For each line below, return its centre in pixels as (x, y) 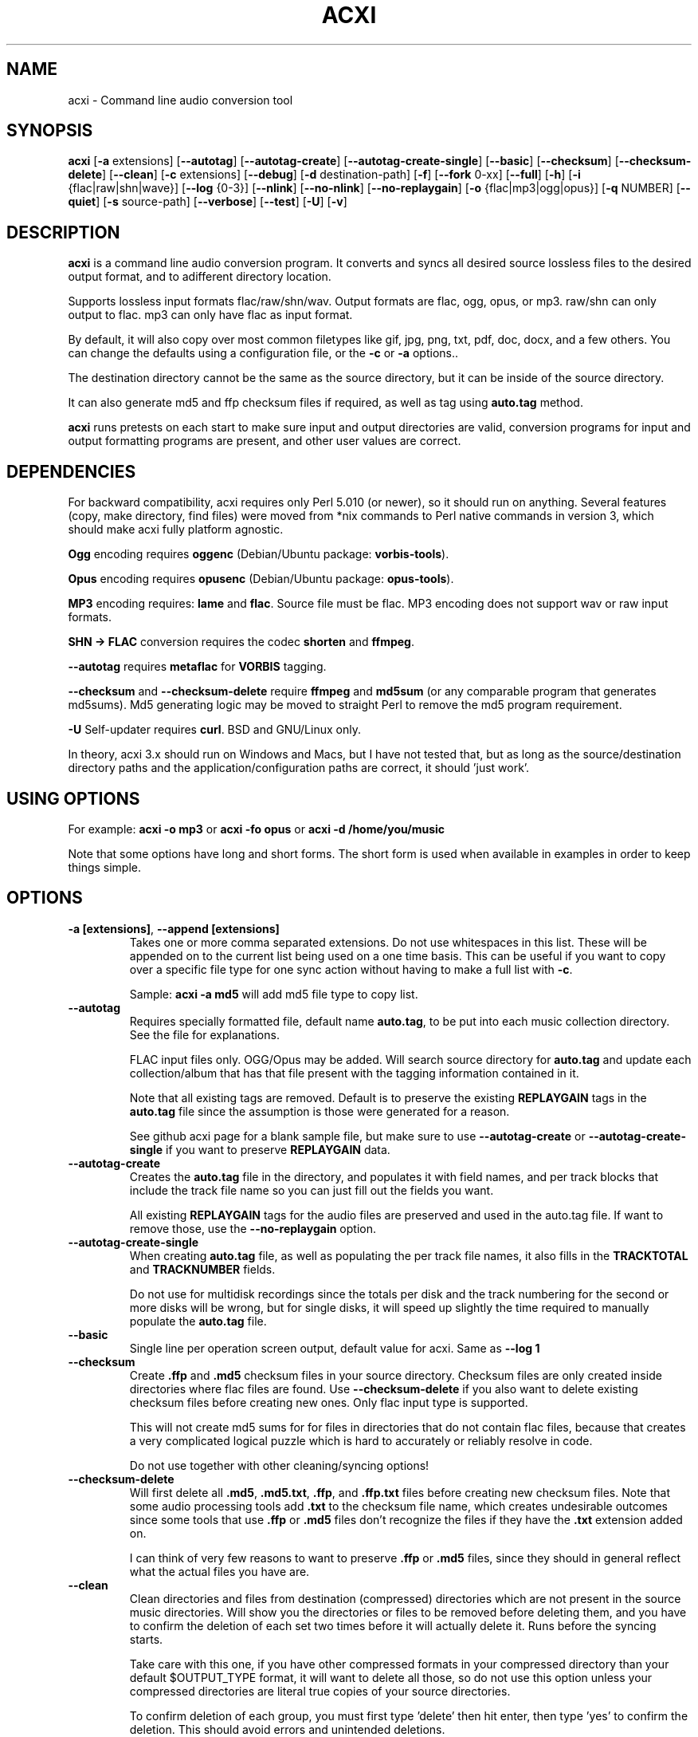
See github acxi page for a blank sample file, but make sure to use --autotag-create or (357, 1136)
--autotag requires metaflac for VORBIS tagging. (197, 667)
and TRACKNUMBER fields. (202, 1269)
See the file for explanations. (204, 1034)
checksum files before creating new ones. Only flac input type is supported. (329, 1402)
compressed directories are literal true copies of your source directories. (320, 1691)
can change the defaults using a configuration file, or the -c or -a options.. (263, 353)
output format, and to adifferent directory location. (200, 277)
